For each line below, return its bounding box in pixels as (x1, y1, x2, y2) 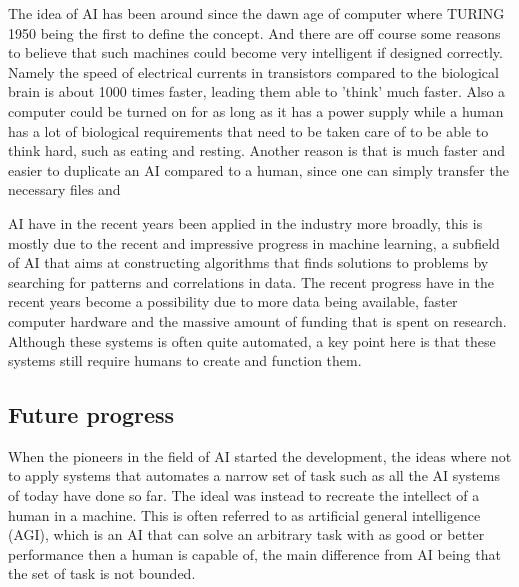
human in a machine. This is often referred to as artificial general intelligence (8, 504, 481, 525)
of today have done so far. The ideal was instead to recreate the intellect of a (8, 485, 480, 506)
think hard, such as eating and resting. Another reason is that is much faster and (8, 140, 505, 161)
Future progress (8, 399, 175, 430)
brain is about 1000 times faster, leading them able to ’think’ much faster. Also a (8, 81, 506, 102)
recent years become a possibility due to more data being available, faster (8, 291, 458, 312)
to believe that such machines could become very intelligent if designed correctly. (8, 42, 503, 63)
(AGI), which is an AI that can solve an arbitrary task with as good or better (8, 524, 485, 545)
